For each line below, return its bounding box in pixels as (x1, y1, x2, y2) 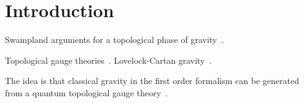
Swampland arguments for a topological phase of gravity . (5, 33, 224, 46)
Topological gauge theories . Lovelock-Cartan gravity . (5, 53, 212, 66)
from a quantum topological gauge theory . (5, 86, 168, 99)
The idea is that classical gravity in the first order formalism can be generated (5, 74, 299, 87)
